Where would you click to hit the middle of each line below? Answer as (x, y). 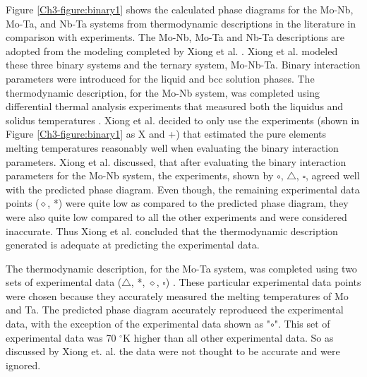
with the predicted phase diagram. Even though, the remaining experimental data (183, 189)
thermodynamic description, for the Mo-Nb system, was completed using (163, 92)
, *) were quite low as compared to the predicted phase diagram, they (198, 203)
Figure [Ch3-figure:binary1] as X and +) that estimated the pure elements (166, 134)
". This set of (302, 324)
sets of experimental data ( (64, 282)
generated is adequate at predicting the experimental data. (133, 245)
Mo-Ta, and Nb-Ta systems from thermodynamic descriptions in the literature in (181, 23)
